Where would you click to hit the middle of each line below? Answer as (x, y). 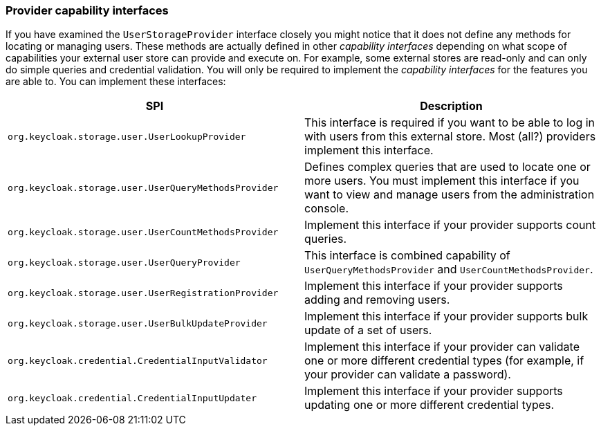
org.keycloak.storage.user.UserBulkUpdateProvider (138, 323)
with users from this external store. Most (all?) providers (450, 137)
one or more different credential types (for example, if (444, 361)
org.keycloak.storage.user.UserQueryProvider (124, 262)
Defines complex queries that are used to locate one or (447, 167)
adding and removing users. (377, 300)
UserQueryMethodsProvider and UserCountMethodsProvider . (449, 269)
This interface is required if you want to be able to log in (450, 123)
